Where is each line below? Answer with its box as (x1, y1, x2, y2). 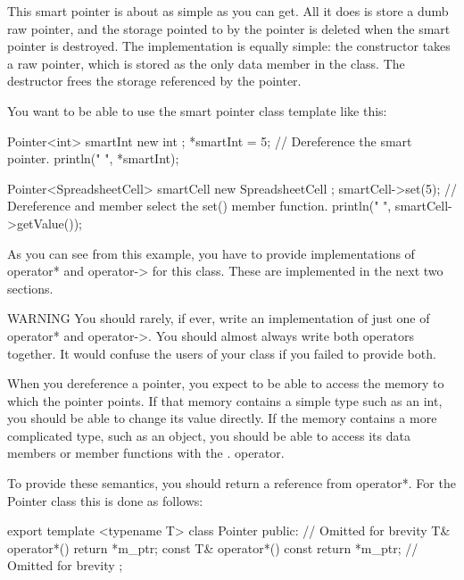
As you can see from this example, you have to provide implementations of (7, 244, 415, 262)
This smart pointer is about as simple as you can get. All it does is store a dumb (7, 2, 449, 20)
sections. (7, 278, 54, 297)
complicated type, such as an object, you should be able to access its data (7, 426, 410, 444)
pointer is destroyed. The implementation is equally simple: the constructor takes (7, 37, 451, 55)
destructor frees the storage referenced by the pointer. (7, 71, 302, 90)
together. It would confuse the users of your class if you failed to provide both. (7, 344, 436, 362)
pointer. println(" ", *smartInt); (7, 149, 179, 168)
